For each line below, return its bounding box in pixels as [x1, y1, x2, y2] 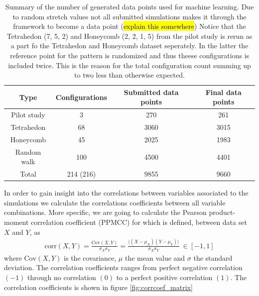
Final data [205, 87, 242, 97]
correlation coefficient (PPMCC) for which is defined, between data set [31, 217, 247, 227]
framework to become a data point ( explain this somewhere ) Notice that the [13, 21, 246, 31]
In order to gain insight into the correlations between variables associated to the [4, 188, 249, 198]
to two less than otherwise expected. [74, 70, 185, 80]
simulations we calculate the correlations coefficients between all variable [4, 197, 226, 207]
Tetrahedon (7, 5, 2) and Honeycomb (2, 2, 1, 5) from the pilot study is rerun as [6, 30, 253, 41]
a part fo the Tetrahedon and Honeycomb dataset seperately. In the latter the [10, 40, 249, 51]
